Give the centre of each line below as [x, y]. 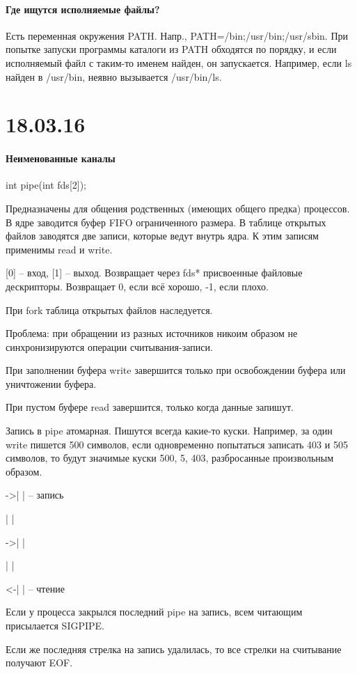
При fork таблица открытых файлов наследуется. [109, 309]
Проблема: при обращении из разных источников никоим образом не [152, 333]
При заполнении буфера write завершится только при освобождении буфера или [176, 370]
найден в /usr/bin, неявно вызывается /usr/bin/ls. [114, 76]
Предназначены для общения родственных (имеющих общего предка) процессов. [178, 208]
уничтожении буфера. [51, 383]
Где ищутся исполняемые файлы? [83, 9]
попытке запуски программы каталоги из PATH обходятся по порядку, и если [171, 49]
